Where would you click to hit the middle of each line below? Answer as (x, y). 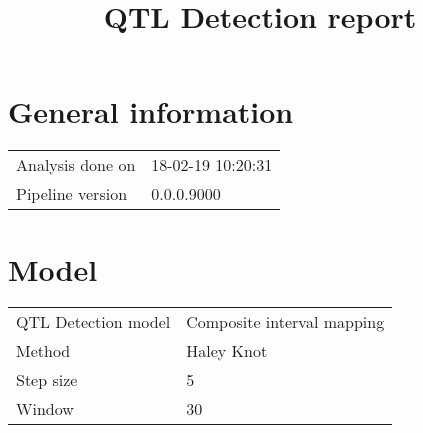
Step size (47, 380)
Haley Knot (227, 351)
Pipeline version (72, 194)
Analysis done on (76, 165)
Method (43, 351)
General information (151, 111)
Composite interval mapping (285, 322)
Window (45, 409)
